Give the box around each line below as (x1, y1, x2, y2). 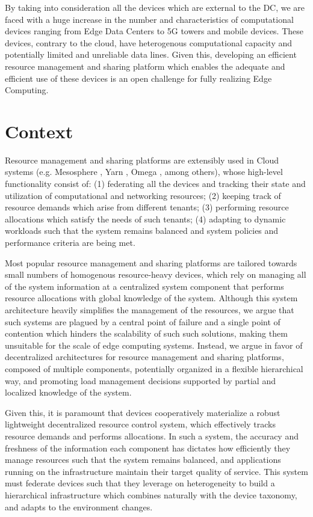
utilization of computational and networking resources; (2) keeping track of (5, 189, 281, 201)
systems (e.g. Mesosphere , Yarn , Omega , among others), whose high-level (5, 165, 283, 178)
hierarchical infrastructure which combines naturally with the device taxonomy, (5, 488, 297, 501)
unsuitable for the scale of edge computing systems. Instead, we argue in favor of (5, 338, 303, 351)
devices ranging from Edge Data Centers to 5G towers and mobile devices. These (5, 25, 304, 37)
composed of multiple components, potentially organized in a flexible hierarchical (5, 362, 303, 375)
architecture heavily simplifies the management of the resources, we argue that (5, 304, 294, 316)
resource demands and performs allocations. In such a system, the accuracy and (5, 429, 299, 442)
